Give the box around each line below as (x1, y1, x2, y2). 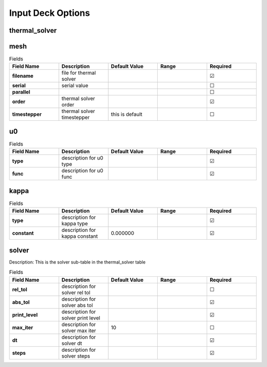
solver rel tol (61, 289, 91, 296)
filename (12, 72, 34, 79)
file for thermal (61, 69, 96, 76)
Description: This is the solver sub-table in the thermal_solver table (9, 259, 146, 265)
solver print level (61, 315, 100, 321)
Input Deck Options (9, 7, 90, 18)
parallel (12, 89, 31, 96)
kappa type (61, 220, 89, 227)
